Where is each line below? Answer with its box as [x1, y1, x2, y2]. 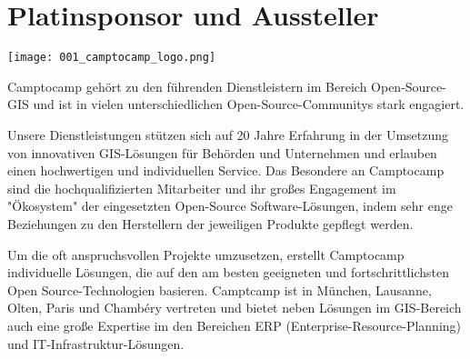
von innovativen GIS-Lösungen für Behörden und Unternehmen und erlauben [7, 143, 437, 162]
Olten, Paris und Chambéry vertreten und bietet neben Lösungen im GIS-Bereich [7, 298, 462, 317]
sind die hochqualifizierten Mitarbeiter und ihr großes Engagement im [7, 178, 396, 197]
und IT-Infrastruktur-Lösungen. [7, 334, 185, 353]
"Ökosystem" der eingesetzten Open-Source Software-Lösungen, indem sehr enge [7, 196, 453, 215]
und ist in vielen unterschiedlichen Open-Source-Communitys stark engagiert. [33, 95, 465, 114]
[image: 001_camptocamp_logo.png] [7, 51, 216, 65]
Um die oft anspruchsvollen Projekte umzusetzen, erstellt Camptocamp [7, 244, 405, 264]
